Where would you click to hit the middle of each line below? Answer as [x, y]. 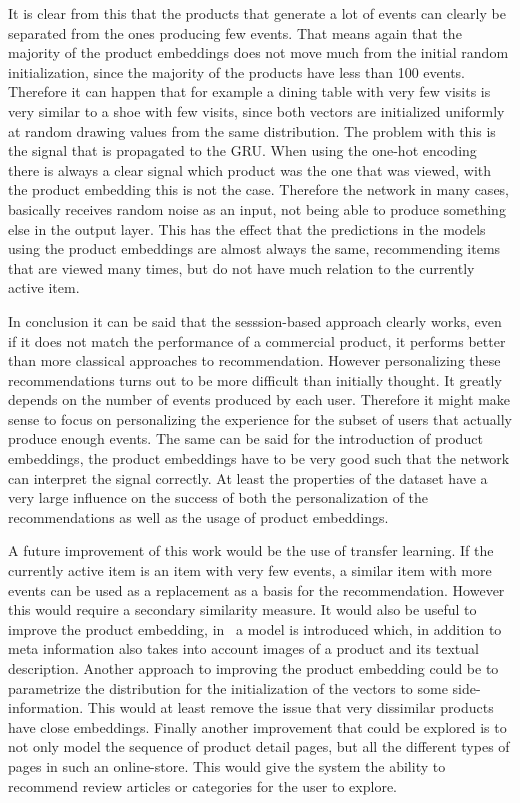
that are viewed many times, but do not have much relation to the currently [241, 267]
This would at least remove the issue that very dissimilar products [290, 707]
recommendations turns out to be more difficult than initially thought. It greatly [255, 379]
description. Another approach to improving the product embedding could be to [253, 668]
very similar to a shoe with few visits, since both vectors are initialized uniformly [256, 110]
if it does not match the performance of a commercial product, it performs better [257, 340]
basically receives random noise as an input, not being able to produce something [257, 208]
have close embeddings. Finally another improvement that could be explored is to [257, 726]
